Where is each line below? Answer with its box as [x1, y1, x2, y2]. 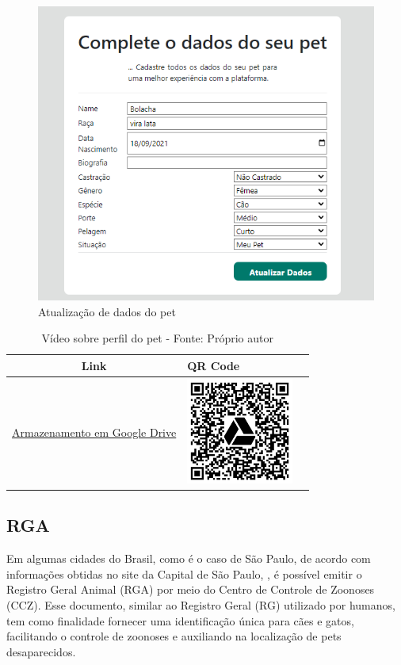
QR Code [187, 357, 240, 373]
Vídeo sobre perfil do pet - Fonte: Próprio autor [41, 330, 273, 346]
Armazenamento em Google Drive [12, 424, 177, 441]
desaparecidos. [6, 643, 76, 659]
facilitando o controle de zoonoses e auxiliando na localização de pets [6, 628, 342, 644]
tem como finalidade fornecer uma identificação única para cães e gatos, [6, 612, 354, 629]
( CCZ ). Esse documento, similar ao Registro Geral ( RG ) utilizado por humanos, [6, 597, 395, 613]
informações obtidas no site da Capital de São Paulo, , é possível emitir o [6, 565, 362, 582]
